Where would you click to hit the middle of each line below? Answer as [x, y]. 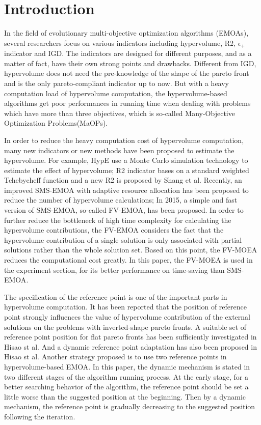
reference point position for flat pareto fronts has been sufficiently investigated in [130, 337]
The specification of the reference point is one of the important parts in [116, 296]
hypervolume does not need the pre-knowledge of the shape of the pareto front [127, 73]
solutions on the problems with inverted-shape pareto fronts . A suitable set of [125, 327]
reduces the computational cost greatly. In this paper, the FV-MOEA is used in [128, 260]
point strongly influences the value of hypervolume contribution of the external [127, 317]
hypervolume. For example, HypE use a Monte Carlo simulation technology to [126, 160]
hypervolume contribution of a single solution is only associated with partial [123, 239]
